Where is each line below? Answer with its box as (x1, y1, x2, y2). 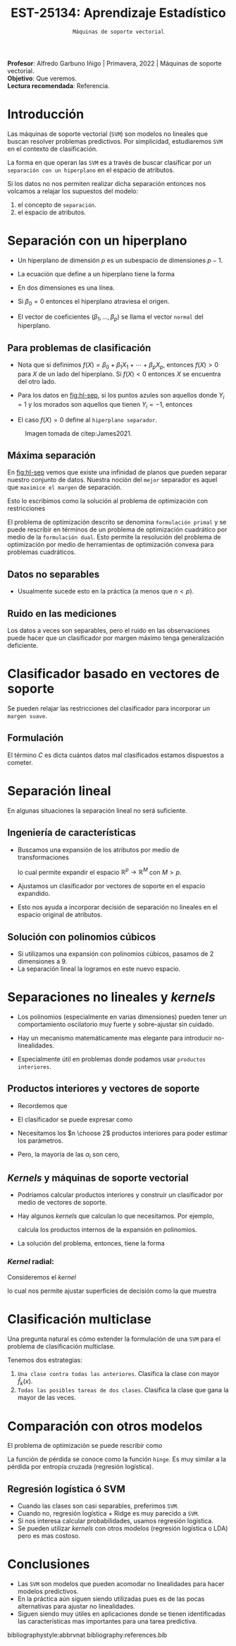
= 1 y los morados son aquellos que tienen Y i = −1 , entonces (17, 400, 193, 410)
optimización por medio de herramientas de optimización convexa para (7, 541, 214, 549)
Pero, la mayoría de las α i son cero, (17, 1150, 120, 1160)
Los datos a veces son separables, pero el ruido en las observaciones (7, 626, 210, 635)
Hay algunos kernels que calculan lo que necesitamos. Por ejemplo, (17, 1212, 215, 1220)
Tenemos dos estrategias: (7, 1356, 82, 1364)
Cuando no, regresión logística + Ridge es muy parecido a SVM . (17, 1509, 199, 1518)
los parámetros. (17, 1136, 63, 1145)
